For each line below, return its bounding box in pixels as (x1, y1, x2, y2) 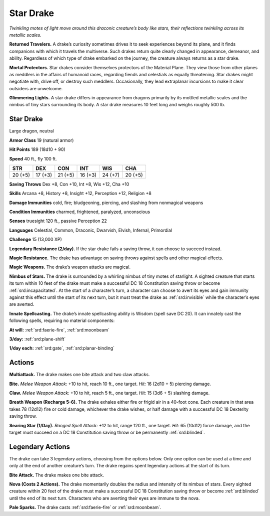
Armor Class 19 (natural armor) (9, 137, 74, 143)
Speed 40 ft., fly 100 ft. (9, 155, 57, 161)
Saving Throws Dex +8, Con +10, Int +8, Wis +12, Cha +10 (9, 181, 129, 187)
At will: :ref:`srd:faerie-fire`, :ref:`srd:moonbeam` (9, 326, 109, 333)
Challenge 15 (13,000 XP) (9, 236, 62, 243)
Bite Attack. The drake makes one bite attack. (9, 472, 104, 478)
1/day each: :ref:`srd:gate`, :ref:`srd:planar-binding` (9, 345, 115, 351)
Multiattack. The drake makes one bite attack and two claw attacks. (9, 372, 150, 378)
